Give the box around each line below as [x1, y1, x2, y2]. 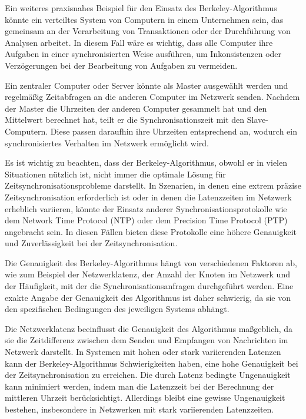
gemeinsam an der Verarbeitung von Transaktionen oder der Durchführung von [5, 25, 291, 37]
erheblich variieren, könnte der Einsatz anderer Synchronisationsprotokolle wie [5, 202, 287, 214]
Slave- [247, 113, 268, 126]
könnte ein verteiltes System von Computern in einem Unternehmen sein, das [5, 13, 284, 25]
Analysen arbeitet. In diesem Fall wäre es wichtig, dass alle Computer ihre [5, 36, 273, 48]
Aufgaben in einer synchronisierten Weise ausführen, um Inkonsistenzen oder [5, 48, 282, 60]
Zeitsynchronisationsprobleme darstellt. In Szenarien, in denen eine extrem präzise [5, 179, 301, 192]
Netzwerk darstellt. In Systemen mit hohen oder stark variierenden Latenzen [5, 346, 281, 358]
